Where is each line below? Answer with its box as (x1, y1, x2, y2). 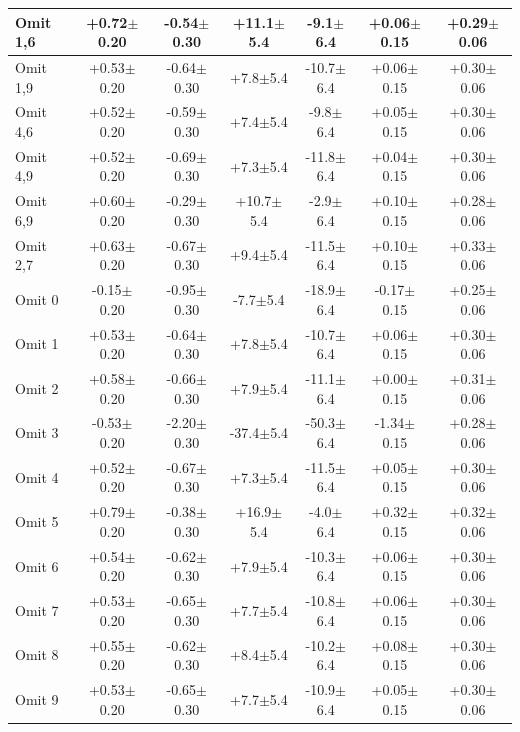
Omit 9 (15, 688, 59, 709)
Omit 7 (15, 599, 59, 620)
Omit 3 (15, 422, 59, 443)
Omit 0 (15, 288, 59, 309)
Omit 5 (15, 511, 59, 532)
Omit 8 (15, 644, 59, 665)
